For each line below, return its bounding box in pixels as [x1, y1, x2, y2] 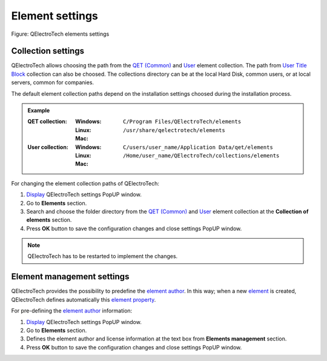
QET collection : [27, 118, 67, 125]
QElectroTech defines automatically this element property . [11, 296, 156, 303]
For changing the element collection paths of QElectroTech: [11, 179, 160, 187]
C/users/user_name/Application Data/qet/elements [123, 144, 274, 151]
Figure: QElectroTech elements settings [11, 30, 110, 38]
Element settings [11, 9, 98, 22]
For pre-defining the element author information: [11, 307, 133, 314]
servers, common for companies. [11, 79, 94, 86]
